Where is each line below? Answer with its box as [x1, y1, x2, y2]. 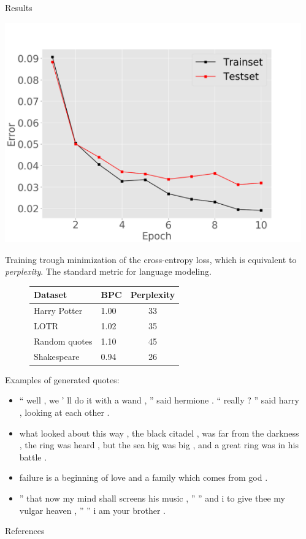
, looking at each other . [19, 406, 110, 418]
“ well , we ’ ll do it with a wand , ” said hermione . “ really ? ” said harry [19, 394, 299, 407]
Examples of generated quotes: [5, 373, 120, 386]
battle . [19, 450, 47, 463]
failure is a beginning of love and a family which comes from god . [19, 471, 268, 484]
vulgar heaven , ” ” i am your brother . [19, 503, 166, 516]
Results [5, 1, 33, 13]
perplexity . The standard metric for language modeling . [5, 265, 212, 278]
